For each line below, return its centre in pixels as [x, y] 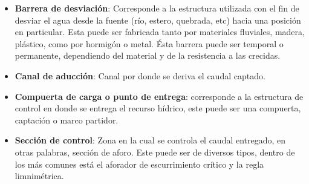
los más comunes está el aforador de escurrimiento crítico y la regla [139, 164]
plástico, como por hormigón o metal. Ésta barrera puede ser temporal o [149, 43]
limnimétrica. [39, 176]
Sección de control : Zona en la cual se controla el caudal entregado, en [150, 140]
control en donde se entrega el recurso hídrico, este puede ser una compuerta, [158, 108]
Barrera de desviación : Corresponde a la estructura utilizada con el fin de [157, 8]
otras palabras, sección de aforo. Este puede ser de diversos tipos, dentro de [155, 152]
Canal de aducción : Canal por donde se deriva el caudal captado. [140, 75]
